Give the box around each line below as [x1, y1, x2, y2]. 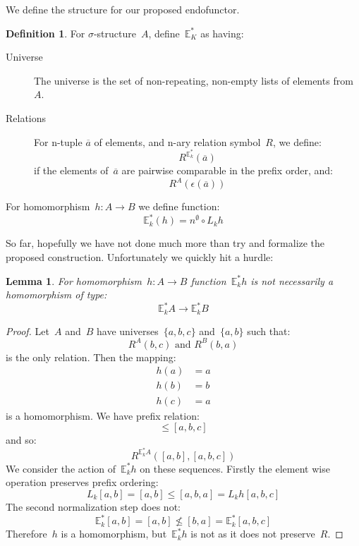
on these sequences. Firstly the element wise [140, 461, 330, 475]
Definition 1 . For [6, 25, 85, 40]
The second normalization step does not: [6, 499, 181, 514]
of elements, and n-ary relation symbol [94, 134, 261, 149]
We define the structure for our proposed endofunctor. [6, 2, 240, 16]
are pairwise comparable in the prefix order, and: [121, 163, 333, 178]
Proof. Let [6, 323, 49, 338]
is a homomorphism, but [61, 526, 167, 541]
